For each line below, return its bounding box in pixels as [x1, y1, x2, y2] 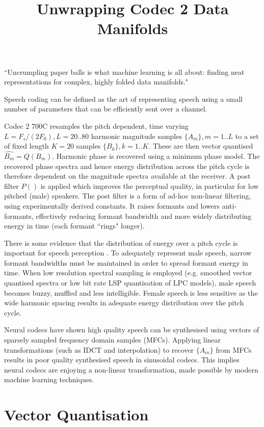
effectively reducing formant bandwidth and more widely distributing [36, 210, 252, 221]
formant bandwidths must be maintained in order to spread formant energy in [4, 257, 248, 268]
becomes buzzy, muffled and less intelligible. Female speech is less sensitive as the [4, 287, 258, 298]
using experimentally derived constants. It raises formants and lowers [4, 200, 220, 211]
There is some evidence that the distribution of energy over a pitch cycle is [4, 237, 238, 248]
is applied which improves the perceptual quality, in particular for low [40, 180, 259, 191]
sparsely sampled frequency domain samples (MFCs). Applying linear [4, 334, 221, 345]
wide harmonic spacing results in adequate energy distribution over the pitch [4, 297, 244, 308]
